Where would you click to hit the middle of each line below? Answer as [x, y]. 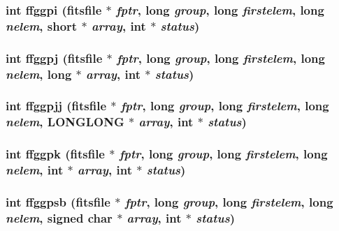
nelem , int [35, 170]
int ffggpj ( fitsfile [54, 58]
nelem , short [42, 25]
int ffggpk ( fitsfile [55, 154]
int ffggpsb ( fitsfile [58, 201]
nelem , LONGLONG [65, 122]
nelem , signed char [59, 217]
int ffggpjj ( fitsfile [56, 106]
